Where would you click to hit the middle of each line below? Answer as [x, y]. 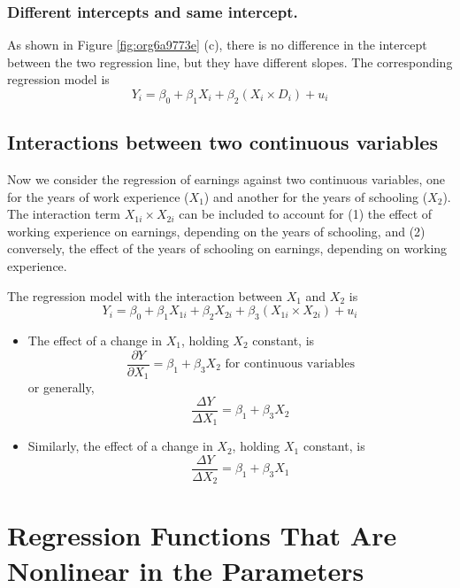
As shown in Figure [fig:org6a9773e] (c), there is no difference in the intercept [217, 45]
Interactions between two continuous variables [222, 142]
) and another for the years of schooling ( [316, 196]
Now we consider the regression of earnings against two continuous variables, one [226, 179]
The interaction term [64, 214]
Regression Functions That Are [202, 535]
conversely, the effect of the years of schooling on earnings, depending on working [227, 248]
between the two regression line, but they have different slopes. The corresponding [230, 62]
